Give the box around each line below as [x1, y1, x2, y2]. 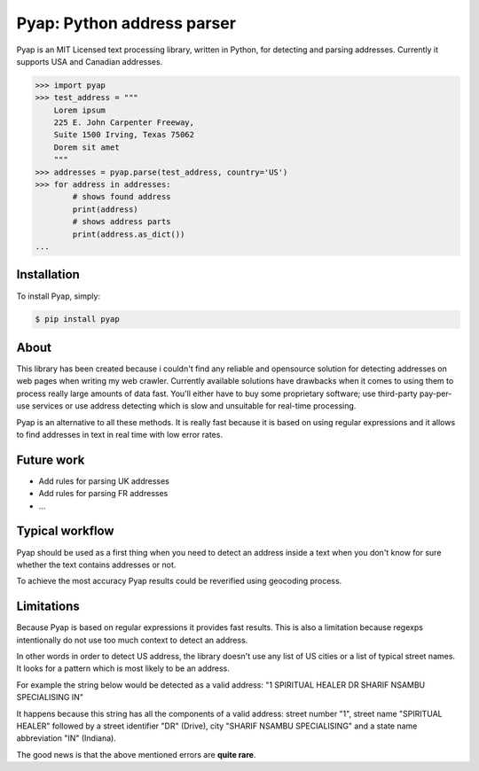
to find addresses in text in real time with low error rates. [16, 429, 224, 440]
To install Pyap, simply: [16, 291, 101, 301]
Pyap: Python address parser [16, 13, 237, 33]
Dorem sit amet [53, 142, 120, 152]
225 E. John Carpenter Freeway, [53, 118, 195, 128]
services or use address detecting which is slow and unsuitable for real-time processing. [31, 401, 357, 411]
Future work [16, 452, 85, 467]
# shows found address [72, 191, 172, 202]
